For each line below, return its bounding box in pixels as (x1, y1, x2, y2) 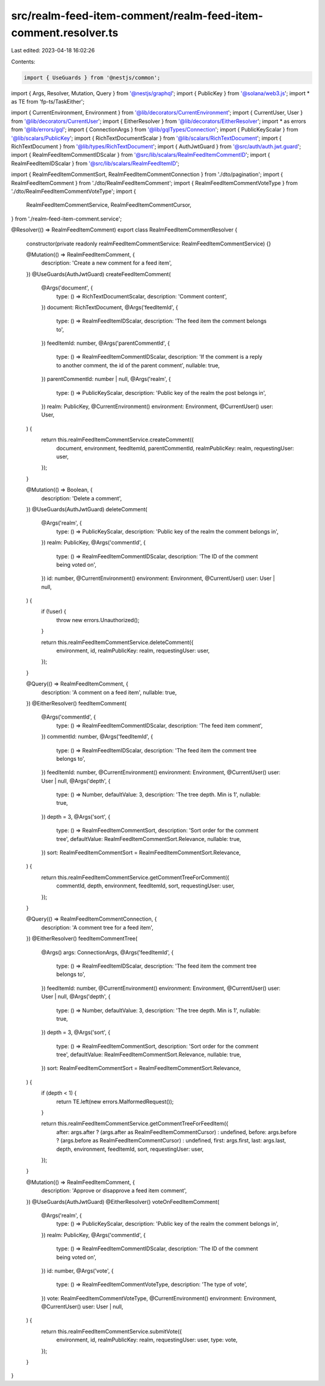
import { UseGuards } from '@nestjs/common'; (23, 74, 161, 81)
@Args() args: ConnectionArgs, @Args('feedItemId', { (41, 948, 174, 956)
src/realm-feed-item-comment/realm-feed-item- (11, 9, 264, 22)
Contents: (11, 58, 36, 65)
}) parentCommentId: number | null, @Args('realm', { (41, 376, 172, 383)
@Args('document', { (41, 284, 93, 292)
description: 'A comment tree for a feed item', (41, 924, 153, 931)
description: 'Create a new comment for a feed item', (41, 259, 172, 266)
